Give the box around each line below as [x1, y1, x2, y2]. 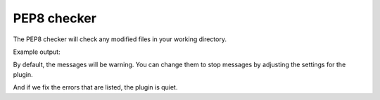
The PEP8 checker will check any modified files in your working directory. [13, 35, 227, 43]
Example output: [13, 48, 61, 56]
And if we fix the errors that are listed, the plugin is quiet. [13, 83, 178, 92]
